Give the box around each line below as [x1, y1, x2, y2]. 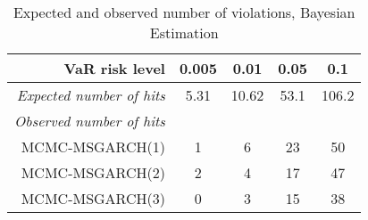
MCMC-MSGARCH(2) [21, 162, 165, 183]
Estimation [149, 22, 219, 43]
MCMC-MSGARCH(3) [21, 188, 165, 208]
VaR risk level [63, 58, 165, 78]
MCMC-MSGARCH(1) [21, 136, 165, 157]
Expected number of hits [16, 85, 165, 105]
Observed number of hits [14, 110, 165, 131]
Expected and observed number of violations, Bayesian [13, 2, 355, 22]
